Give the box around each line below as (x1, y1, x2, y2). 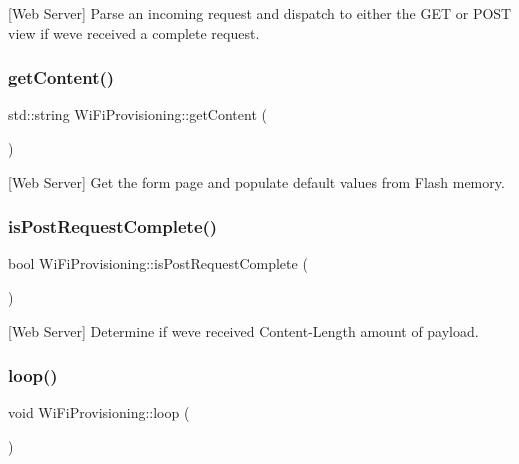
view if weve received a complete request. (8, 22, 260, 43)
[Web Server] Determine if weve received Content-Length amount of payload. (8, 320, 479, 341)
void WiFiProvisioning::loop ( (8, 402, 190, 423)
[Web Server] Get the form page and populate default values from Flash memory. (8, 171, 505, 192)
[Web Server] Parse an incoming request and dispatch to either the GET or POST (8, 3, 512, 23)
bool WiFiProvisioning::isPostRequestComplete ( (8, 253, 308, 274)
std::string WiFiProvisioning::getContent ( (8, 104, 267, 125)
